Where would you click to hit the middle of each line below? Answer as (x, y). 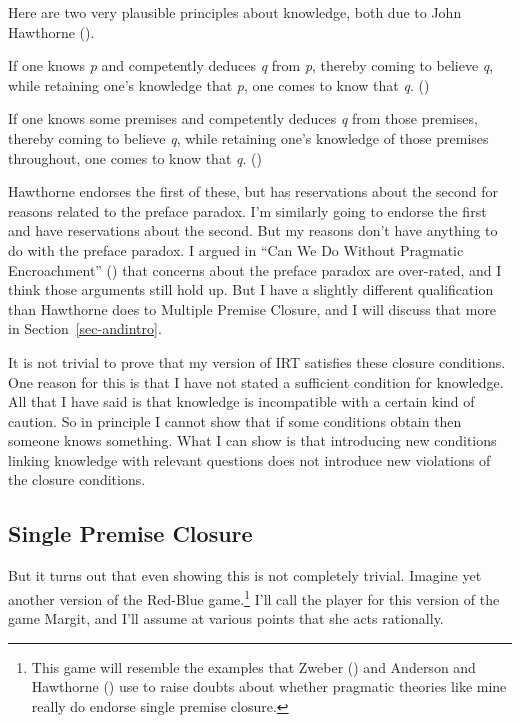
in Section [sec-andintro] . (85, 328)
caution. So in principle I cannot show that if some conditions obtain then (235, 420)
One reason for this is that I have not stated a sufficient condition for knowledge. (256, 381)
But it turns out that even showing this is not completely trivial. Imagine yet (245, 575)
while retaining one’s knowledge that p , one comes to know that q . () (219, 84)
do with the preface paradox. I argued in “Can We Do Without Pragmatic (236, 249)
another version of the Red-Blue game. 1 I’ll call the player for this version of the (254, 597)
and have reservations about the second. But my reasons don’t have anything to (253, 230)
